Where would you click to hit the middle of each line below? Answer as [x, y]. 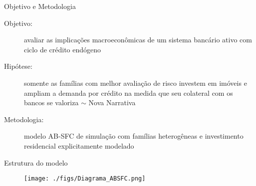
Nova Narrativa [112, 102]
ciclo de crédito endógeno [63, 49]
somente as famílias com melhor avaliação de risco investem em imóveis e [135, 83]
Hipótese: [18, 66]
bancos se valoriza [51, 102]
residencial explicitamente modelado [79, 145]
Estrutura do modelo [36, 162]
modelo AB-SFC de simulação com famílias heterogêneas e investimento [134, 136]
